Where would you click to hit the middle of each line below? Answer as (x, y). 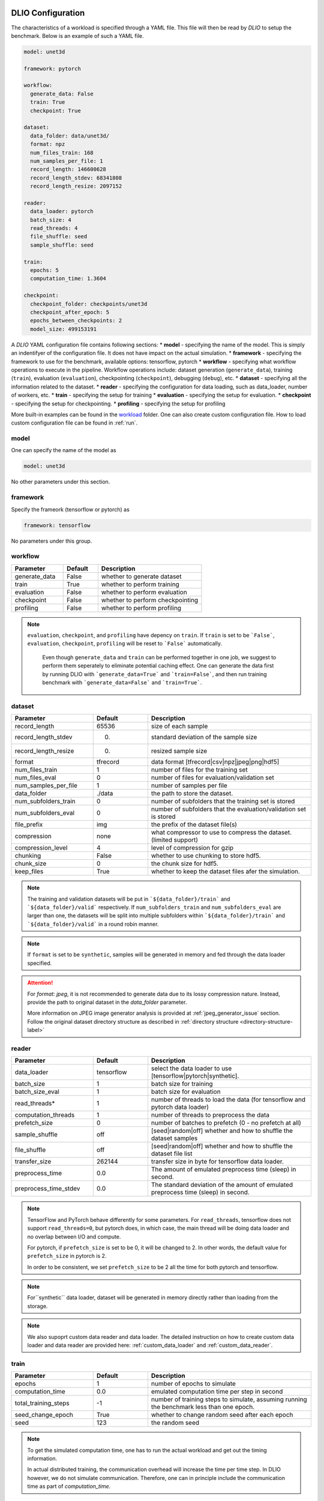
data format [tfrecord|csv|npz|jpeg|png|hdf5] (215, 762)
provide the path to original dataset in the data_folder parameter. (107, 1002)
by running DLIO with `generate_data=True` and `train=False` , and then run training (154, 674)
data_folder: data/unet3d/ (70, 136)
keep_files (29, 872)
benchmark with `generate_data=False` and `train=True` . (122, 682)
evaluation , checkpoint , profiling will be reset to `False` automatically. (124, 644)
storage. (37, 1306)
